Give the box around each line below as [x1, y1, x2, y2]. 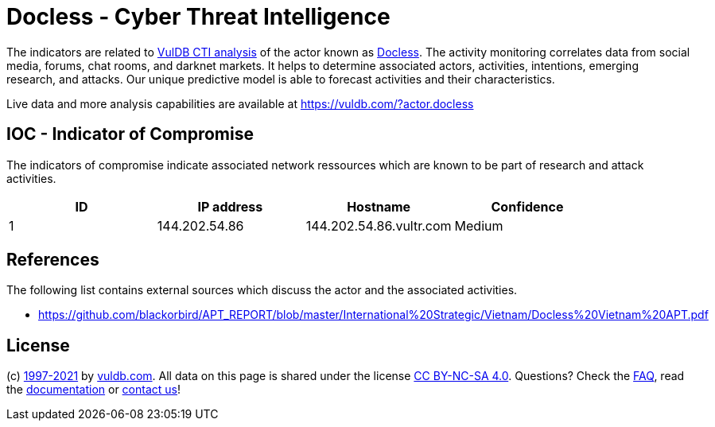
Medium [454, 217, 503, 234]
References [6, 250, 99, 270]
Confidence [491, 198, 564, 215]
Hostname [347, 198, 411, 215]
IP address [197, 198, 263, 215]
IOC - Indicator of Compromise [6, 124, 254, 145]
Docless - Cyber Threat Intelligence [6, 3, 391, 30]
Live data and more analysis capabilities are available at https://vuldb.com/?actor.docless [6, 96, 474, 111]
